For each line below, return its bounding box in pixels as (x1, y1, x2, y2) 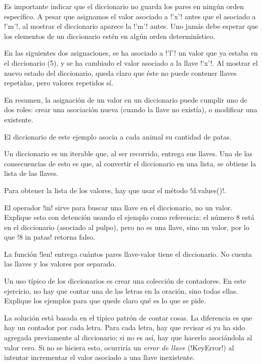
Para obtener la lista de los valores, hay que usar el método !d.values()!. (4, 185, 226, 195)
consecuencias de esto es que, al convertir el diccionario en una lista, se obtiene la (4, 158, 256, 168)
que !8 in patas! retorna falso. (4, 232, 95, 242)
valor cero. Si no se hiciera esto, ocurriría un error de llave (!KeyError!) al (4, 342, 234, 352)
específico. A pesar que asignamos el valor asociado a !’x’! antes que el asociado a (4, 11, 256, 21)
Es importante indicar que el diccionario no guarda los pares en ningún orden (4, 1, 244, 11)
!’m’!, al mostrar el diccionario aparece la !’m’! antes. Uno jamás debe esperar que (4, 21, 258, 31)
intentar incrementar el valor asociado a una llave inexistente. (4, 352, 195, 362)
